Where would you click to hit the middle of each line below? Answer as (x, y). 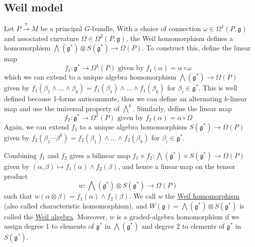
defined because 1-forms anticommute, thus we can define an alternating (113, 99)
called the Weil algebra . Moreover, (56, 216)
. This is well (218, 88)
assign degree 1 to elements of (49, 226)
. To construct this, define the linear (196, 48)
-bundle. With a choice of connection (146, 28)
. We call (143, 196)
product (16, 176)
